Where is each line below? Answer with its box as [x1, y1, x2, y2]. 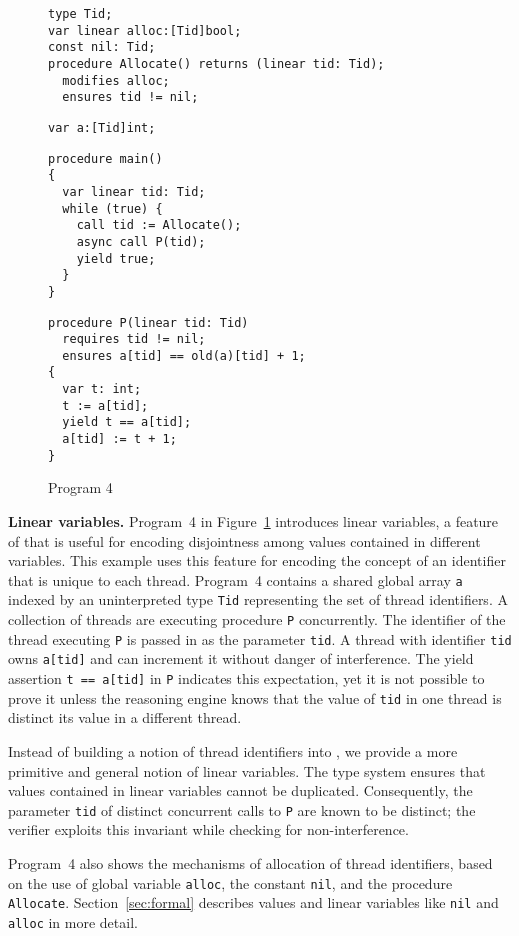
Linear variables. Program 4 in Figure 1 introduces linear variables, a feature [8, 511, 499, 531]
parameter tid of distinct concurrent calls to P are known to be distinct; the [8, 799, 476, 820]
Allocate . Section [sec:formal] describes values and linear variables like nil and [8, 892, 499, 913]
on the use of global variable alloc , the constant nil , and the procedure [8, 872, 453, 893]
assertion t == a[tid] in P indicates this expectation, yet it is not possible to [8, 668, 485, 689]
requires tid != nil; [62, 332, 206, 347]
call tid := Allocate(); [76, 218, 242, 233]
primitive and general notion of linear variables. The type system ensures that [8, 760, 486, 781]
